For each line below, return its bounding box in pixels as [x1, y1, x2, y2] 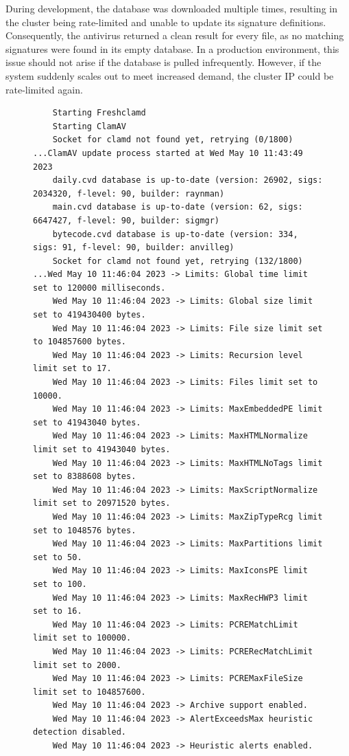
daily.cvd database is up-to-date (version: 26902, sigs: [52, 175, 323, 186]
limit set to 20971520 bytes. [33, 498, 171, 509]
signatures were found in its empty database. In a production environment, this [5, 41, 339, 56]
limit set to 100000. [33, 633, 132, 643]
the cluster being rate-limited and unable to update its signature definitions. [5, 14, 326, 29]
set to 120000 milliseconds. [33, 282, 166, 293]
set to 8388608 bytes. [33, 471, 136, 482]
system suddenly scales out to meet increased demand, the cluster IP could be [5, 68, 334, 82]
